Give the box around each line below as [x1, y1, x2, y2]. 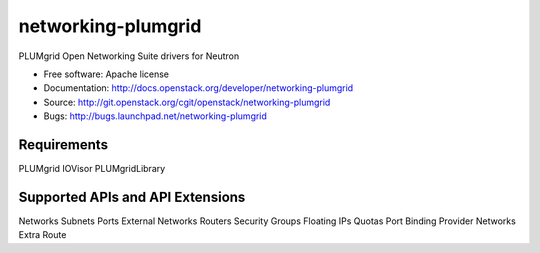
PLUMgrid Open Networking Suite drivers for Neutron [18, 50, 240, 62]
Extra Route [18, 229, 67, 241]
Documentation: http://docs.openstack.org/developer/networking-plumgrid [43, 82, 354, 94]
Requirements [18, 136, 109, 153]
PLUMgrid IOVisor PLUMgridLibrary [18, 163, 166, 175]
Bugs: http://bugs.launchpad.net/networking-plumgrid [43, 110, 267, 122]
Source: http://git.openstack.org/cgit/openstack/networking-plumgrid [43, 96, 331, 108]
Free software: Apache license [43, 68, 170, 80]
